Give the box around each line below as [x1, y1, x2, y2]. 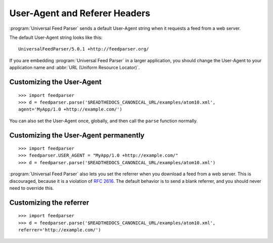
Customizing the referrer [9, 198, 89, 207]
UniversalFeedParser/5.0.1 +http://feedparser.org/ [18, 46, 149, 52]
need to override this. [9, 185, 54, 191]
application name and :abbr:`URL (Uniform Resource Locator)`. [9, 65, 140, 71]
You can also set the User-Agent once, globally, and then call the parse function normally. [9, 118, 198, 124]
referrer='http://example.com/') [18, 227, 101, 233]
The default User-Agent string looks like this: [9, 34, 103, 40]
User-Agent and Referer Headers [9, 8, 151, 19]
